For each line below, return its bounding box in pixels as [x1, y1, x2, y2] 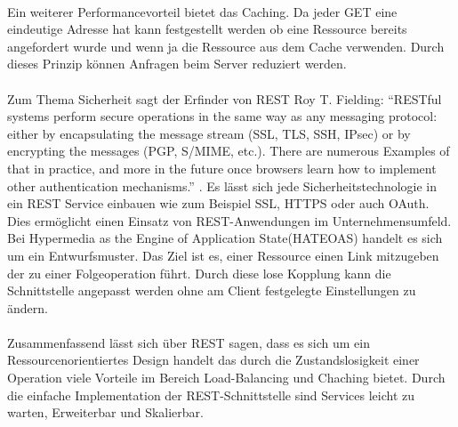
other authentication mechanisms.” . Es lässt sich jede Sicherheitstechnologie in [7, 176, 438, 195]
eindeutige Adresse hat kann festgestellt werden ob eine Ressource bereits [7, 20, 407, 38]
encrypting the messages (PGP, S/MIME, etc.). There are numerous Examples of [7, 141, 450, 160]
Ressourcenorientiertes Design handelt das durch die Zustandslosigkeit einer [7, 350, 420, 369]
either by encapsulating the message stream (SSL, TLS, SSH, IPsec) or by [7, 124, 411, 142]
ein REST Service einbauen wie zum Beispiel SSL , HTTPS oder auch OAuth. [7, 194, 430, 213]
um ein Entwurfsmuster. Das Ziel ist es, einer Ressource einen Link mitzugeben [7, 246, 439, 264]
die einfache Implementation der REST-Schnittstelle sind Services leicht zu [7, 385, 415, 404]
